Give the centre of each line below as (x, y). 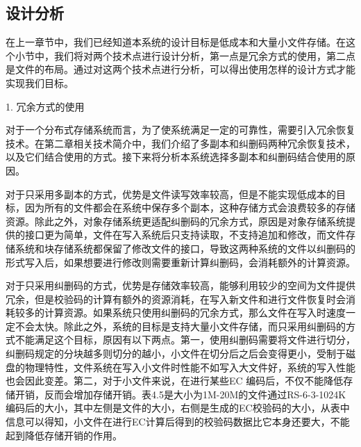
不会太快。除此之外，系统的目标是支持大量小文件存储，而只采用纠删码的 (180, 326)
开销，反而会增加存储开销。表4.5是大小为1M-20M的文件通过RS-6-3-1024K (180, 394)
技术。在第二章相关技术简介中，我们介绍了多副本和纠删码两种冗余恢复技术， (180, 143)
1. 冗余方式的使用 (45, 106)
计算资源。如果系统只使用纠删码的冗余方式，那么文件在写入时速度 (195, 312)
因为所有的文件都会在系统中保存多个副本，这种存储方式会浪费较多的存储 (190, 208)
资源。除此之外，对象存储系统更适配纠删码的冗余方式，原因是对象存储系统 (176, 221)
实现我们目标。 (40, 82)
